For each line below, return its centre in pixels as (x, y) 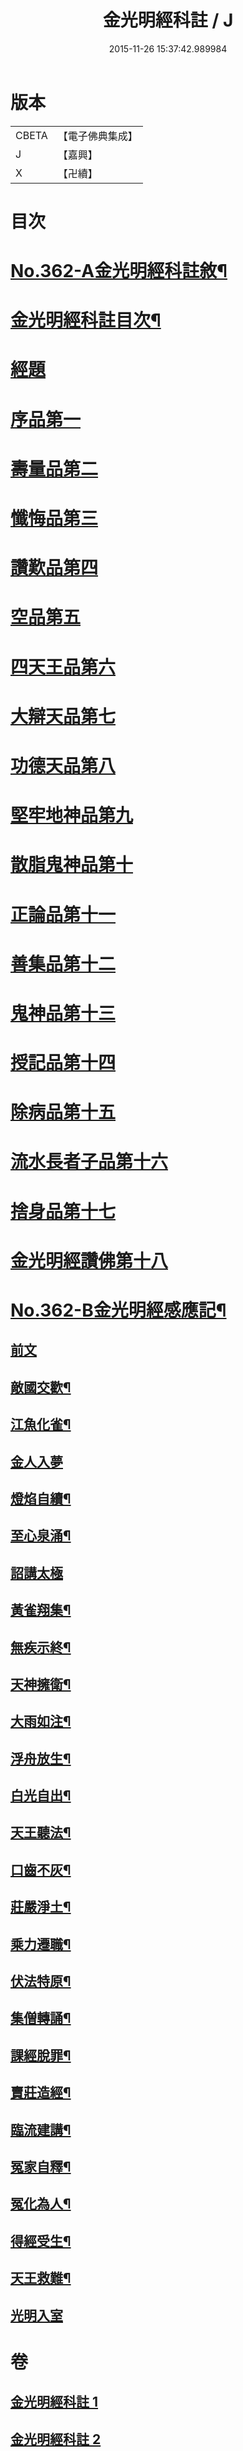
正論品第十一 (63, 914)
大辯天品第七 (63, 716)
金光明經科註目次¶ (86, 320)
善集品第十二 (63, 963)
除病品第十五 (63, 1112)
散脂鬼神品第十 (72, 865)
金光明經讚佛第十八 (89, 1260)
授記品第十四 (63, 1063)
